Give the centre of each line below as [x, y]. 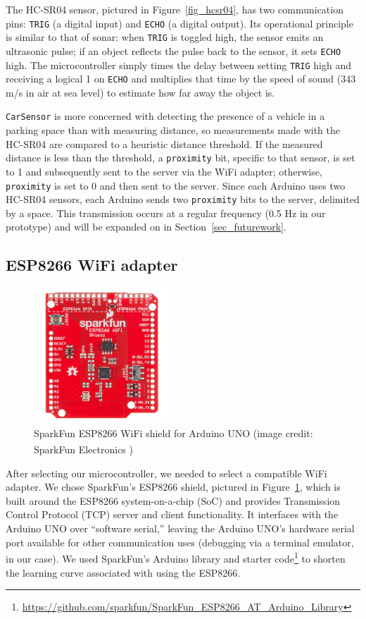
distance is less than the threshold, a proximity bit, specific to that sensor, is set [181, 158]
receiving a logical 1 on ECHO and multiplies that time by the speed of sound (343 [181, 79]
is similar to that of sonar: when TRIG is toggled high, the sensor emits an [165, 37]
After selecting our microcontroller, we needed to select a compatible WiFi [166, 473]
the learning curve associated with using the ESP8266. [123, 572]
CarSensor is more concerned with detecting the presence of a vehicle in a [165, 116]
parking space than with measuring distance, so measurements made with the [173, 130]
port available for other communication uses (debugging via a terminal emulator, [180, 542]
